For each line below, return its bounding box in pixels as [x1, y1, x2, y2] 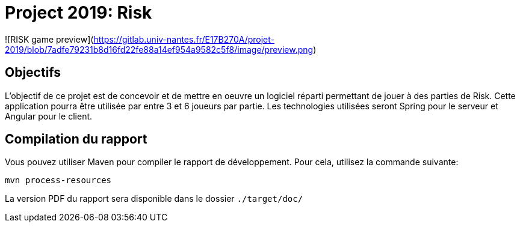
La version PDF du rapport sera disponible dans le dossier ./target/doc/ [5, 193, 303, 204]
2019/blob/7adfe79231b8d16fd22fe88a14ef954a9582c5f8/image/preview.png [5, 44, 314, 55]
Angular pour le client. [5, 110, 93, 121]
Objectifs [5, 65, 61, 80]
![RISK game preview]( [5, 34, 94, 44]
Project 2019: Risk [5, 2, 152, 23]
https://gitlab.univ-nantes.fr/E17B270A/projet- [93, 34, 275, 44]
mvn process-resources [5, 175, 112, 186]
